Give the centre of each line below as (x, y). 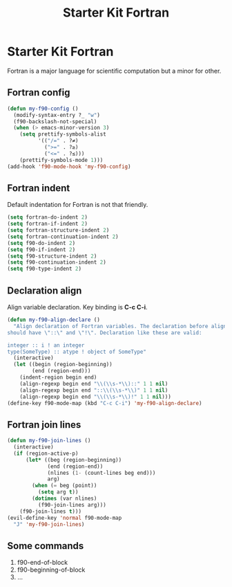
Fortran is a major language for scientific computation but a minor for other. (114, 71)
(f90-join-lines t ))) (50, 511)
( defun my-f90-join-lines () (49, 441)
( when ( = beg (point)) (65, 486)
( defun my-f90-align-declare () (54, 320)
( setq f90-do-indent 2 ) (41, 243)
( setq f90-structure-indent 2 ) (52, 256)
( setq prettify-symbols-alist (63, 134)
